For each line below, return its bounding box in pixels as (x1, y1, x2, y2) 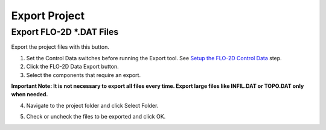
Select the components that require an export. (26, 71, 141, 78)
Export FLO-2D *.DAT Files (11, 26, 119, 37)
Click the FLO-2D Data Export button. (26, 63, 119, 70)
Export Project (11, 9, 85, 22)
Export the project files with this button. (11, 43, 110, 51)
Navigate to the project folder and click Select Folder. (26, 102, 159, 109)
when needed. (11, 91, 48, 98)
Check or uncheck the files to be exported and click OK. (26, 113, 166, 120)
